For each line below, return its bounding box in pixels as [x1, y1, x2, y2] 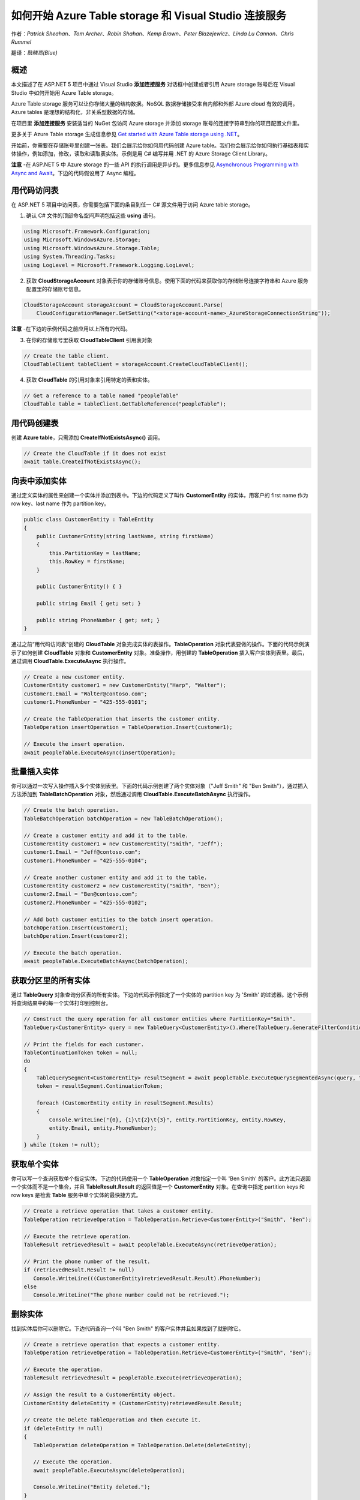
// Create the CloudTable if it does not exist [23, 450, 166, 457]
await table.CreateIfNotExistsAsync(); [23, 458, 141, 465]
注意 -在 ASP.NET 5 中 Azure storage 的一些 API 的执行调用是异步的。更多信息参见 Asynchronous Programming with [11, 161, 299, 168]
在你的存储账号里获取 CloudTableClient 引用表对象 [26, 336, 152, 343]
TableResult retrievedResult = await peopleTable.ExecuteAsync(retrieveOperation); [23, 1241, 277, 1248]
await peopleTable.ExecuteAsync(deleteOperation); [33, 1467, 185, 1474]
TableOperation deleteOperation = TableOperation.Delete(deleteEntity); [33, 1442, 252, 1448]
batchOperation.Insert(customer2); [23, 933, 128, 940]
